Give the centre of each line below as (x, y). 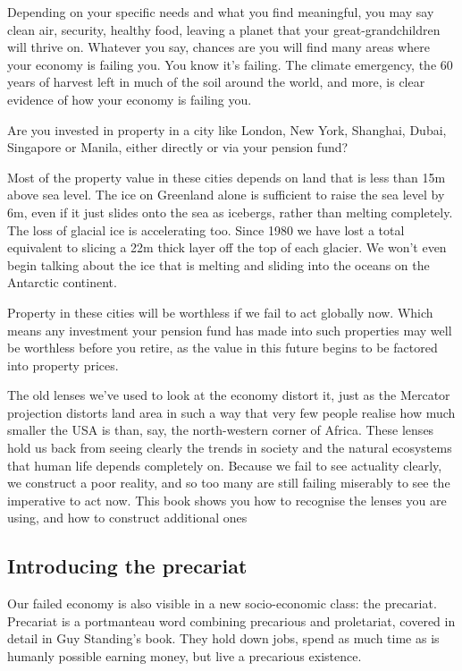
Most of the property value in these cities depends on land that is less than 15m (227, 177)
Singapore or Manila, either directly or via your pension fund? (178, 147)
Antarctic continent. (62, 282)
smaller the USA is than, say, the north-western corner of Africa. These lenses (221, 430)
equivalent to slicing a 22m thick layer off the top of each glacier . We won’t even (227, 247)
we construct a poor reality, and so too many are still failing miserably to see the (229, 483)
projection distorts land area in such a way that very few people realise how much (231, 412)
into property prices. (63, 365)
